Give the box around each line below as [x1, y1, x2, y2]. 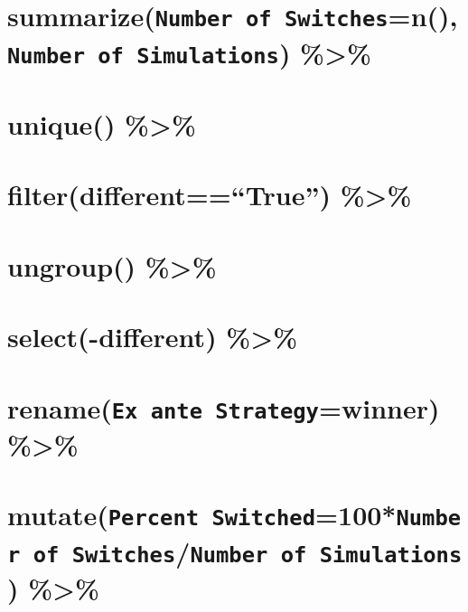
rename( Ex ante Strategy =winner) [7, 389, 440, 426]
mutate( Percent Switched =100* [7, 496, 397, 533]
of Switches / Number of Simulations [33, 532, 463, 570]
